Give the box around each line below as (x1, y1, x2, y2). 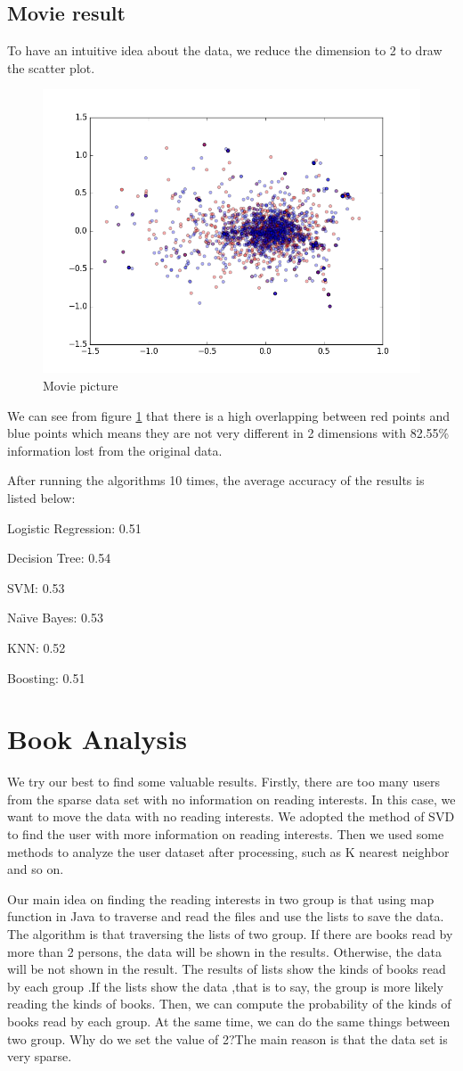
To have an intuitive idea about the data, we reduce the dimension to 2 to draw (7, 41, 443, 60)
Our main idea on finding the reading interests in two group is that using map (7, 889, 435, 908)
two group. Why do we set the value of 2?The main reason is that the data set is (7, 1029, 448, 1048)
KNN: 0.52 (7, 638, 66, 656)
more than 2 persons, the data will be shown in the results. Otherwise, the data (7, 942, 442, 960)
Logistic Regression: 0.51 (7, 518, 142, 537)
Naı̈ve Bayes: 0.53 (7, 608, 103, 627)
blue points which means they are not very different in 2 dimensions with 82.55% (7, 424, 450, 442)
